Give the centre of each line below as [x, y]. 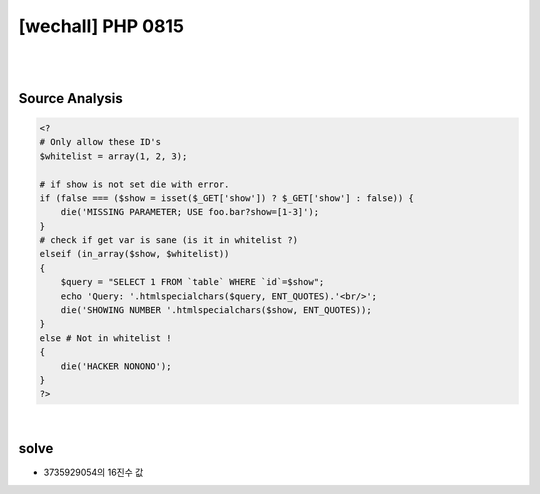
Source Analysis [71, 98]
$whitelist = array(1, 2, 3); [113, 156]
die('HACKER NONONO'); [116, 366]
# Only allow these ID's [100, 142]
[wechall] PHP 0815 [101, 26]
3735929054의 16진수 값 [93, 472]
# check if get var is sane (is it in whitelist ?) [169, 240]
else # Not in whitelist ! [105, 338]
